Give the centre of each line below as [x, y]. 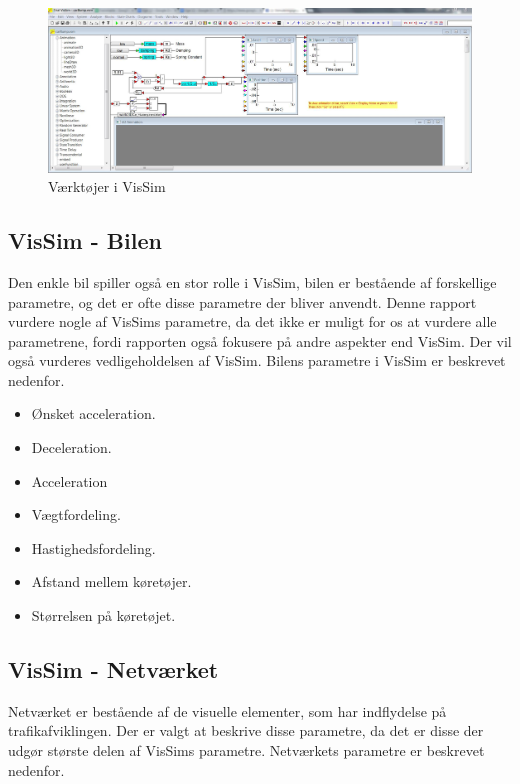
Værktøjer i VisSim [107, 186]
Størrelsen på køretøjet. [103, 615]
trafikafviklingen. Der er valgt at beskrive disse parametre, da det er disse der [246, 730]
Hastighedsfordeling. [93, 547]
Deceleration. [71, 447]
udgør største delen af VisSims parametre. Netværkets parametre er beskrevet [246, 750]
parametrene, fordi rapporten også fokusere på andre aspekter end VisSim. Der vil [260, 340]
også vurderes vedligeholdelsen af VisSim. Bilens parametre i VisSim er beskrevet [257, 360]
